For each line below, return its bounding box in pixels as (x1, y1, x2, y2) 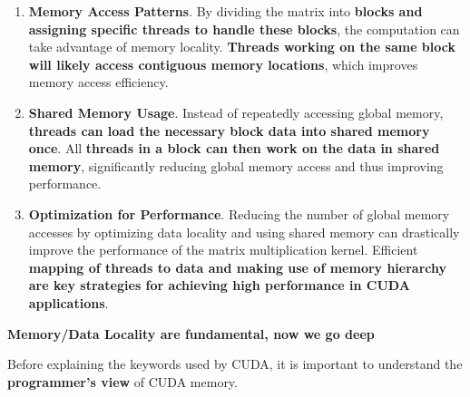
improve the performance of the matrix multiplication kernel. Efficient (28, 240, 418, 259)
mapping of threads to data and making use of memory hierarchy (28, 257, 447, 276)
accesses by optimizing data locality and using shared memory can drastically (28, 222, 460, 241)
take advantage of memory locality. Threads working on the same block (28, 37, 455, 56)
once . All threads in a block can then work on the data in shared (28, 139, 440, 158)
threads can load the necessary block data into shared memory (28, 121, 430, 140)
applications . (28, 293, 109, 312)
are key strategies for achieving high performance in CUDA (28, 276, 410, 295)
